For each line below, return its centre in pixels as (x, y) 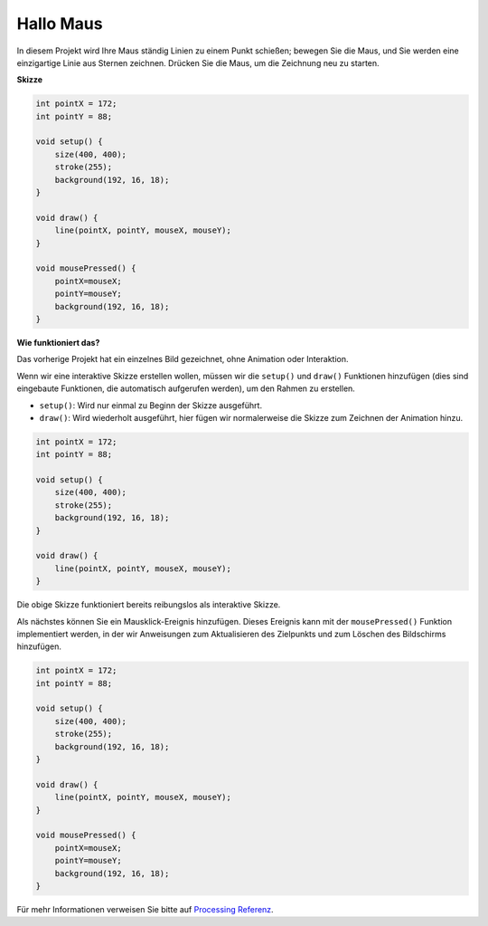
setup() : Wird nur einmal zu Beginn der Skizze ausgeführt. (150, 405)
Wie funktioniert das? (58, 342)
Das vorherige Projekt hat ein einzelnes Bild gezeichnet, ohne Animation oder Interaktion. (183, 359)
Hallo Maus (60, 24)
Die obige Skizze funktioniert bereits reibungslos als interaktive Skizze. (149, 605)
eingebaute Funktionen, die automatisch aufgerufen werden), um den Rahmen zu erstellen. (186, 388)
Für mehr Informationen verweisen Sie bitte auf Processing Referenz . (145, 909)
